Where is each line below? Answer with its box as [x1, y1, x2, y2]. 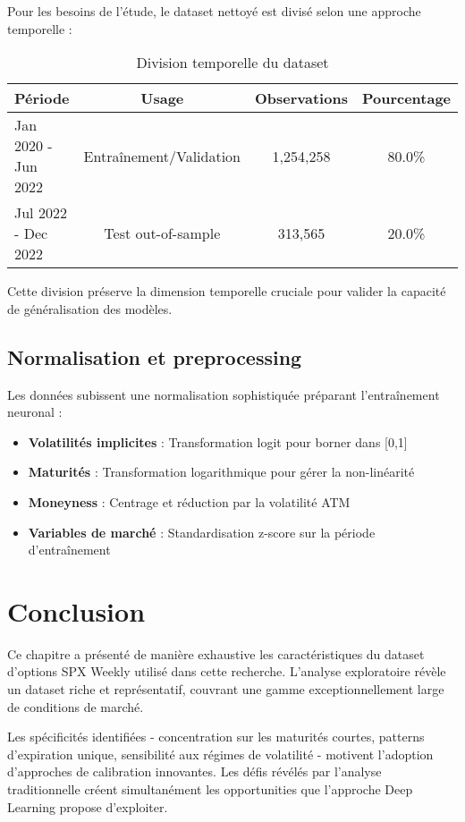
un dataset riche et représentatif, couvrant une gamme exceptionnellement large [7, 680, 444, 699]
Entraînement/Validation [83, 145, 241, 166]
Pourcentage [361, 88, 452, 109]
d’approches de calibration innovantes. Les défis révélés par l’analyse [7, 762, 382, 781]
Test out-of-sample [104, 223, 221, 244]
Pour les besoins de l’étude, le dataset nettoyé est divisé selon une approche [7, 2, 421, 20]
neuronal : [7, 403, 63, 421]
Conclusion [7, 592, 146, 629]
